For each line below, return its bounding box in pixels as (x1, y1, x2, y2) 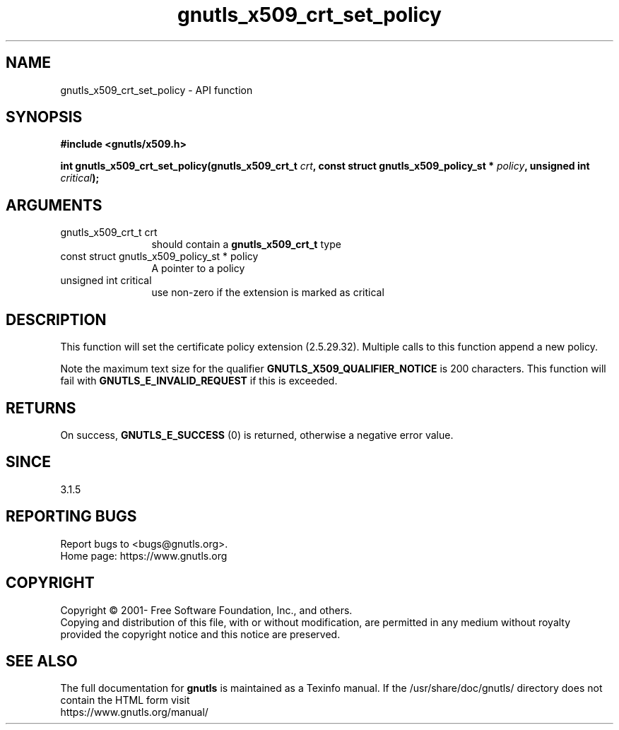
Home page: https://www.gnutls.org (60, 549, 228, 562)
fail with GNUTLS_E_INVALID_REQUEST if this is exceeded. (60, 375, 338, 387)
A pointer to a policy (151, 262, 245, 275)
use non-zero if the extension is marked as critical (151, 286, 384, 299)
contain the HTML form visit (60, 694, 190, 707)
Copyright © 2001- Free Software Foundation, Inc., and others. (60, 604, 353, 616)
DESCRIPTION (6, 310, 107, 329)
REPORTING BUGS (6, 507, 137, 526)
